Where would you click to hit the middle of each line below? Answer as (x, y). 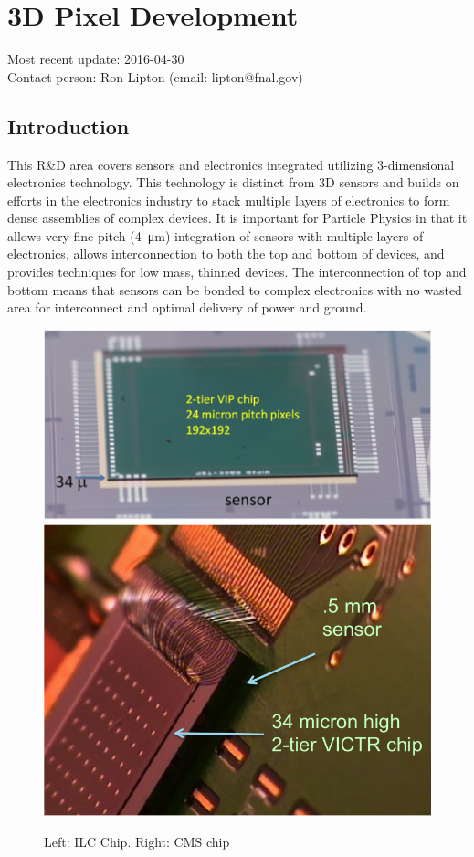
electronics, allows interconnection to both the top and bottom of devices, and (226, 254)
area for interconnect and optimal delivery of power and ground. (187, 307)
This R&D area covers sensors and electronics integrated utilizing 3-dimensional (231, 164)
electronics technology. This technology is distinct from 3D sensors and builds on (233, 182)
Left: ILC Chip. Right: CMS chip (137, 841)
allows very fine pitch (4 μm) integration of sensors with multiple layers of (216, 235)
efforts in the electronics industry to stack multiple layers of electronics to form (229, 200)
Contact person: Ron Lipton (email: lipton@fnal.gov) (155, 76)
